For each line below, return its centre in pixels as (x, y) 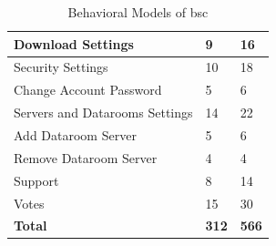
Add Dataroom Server (75, 134)
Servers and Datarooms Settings (103, 113)
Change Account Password (88, 90)
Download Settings (74, 43)
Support (36, 180)
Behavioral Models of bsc (138, 12)
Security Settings (61, 67)
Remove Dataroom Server (86, 157)
